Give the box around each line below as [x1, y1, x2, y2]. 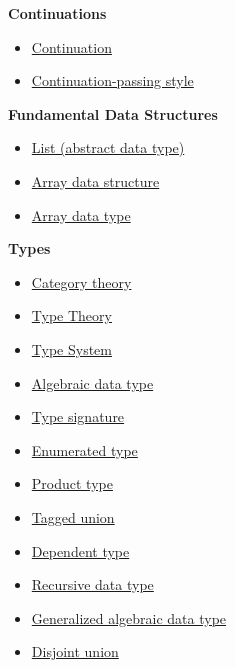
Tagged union [31, 506, 115, 527]
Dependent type [31, 540, 130, 561]
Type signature [31, 406, 125, 427]
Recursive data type [31, 574, 154, 595]
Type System [31, 338, 112, 359]
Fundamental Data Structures [8, 103, 218, 124]
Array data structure [31, 170, 160, 191]
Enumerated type [31, 439, 138, 460]
